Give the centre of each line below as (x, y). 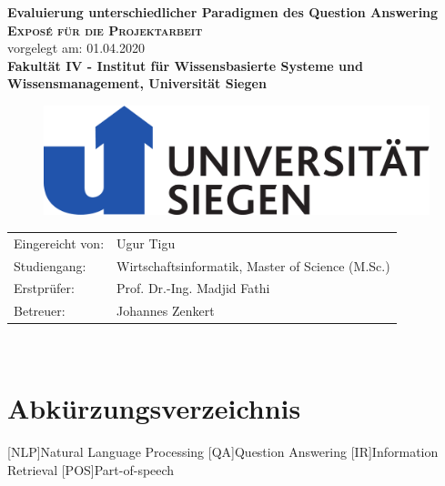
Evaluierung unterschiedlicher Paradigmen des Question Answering (223, 12)
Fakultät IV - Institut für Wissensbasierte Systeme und (185, 65)
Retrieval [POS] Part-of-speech (91, 469)
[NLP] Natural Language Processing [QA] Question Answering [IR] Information (223, 452)
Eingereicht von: (59, 243)
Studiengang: (50, 265)
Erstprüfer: (44, 288)
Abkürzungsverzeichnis (154, 408)
